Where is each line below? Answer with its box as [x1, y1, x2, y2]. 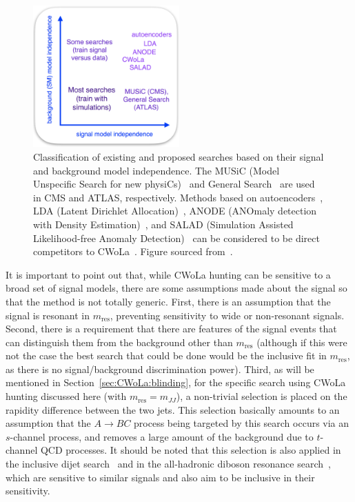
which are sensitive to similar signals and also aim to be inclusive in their [6, 470, 315, 484]
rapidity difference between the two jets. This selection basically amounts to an [6, 402, 340, 416]
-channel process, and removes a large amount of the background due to [10, 429, 314, 443]
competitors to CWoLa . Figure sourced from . [33, 244, 233, 259]
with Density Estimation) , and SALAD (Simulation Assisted [33, 217, 294, 231]
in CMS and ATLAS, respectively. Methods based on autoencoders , [33, 190, 323, 204]
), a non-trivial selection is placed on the [176, 389, 347, 403]
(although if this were [256, 334, 347, 349]
